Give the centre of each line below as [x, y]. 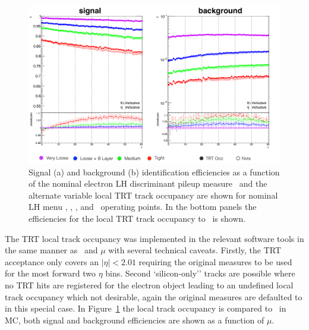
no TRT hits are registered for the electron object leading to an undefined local [149, 285]
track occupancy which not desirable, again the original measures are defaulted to [154, 296]
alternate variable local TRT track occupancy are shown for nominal [153, 195]
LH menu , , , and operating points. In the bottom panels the [143, 207]
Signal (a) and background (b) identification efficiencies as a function [154, 172]
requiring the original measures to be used [215, 261]
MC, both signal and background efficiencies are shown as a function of [135, 320]
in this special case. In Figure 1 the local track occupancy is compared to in [146, 308]
